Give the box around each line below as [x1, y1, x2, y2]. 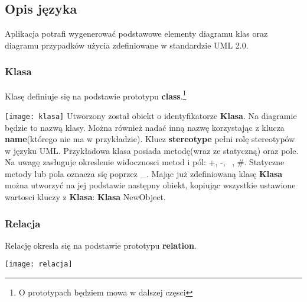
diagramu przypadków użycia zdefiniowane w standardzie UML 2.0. [5, 38, 249, 51]
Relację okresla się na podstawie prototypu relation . [5, 239, 197, 251]
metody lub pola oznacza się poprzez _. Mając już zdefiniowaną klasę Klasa [5, 167, 283, 179]
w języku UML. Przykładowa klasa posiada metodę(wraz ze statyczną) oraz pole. [5, 144, 299, 156]
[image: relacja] [5, 260, 73, 269]
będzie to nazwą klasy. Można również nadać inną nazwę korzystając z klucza [5, 121, 285, 133]
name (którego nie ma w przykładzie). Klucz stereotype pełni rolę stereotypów [5, 133, 295, 145]
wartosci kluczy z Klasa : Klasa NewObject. [5, 191, 166, 203]
